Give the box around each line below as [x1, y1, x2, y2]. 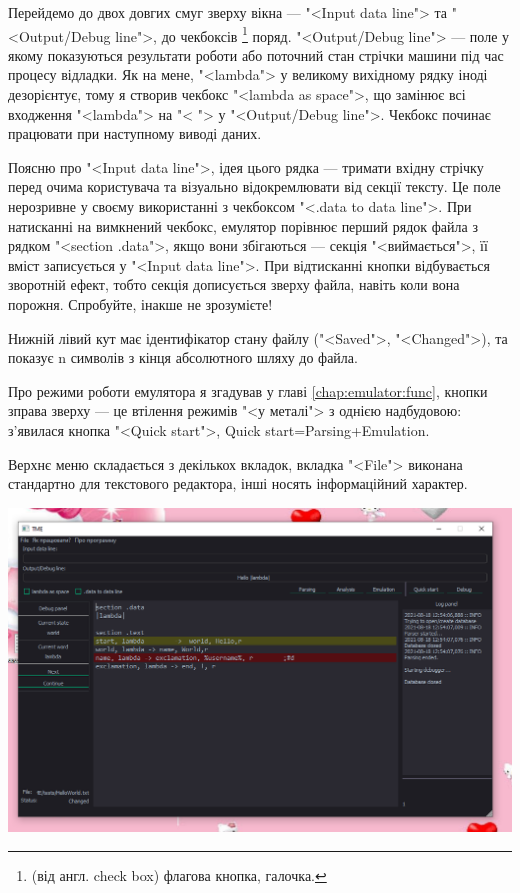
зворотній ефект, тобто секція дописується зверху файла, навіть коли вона [8, 274, 460, 295]
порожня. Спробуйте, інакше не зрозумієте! [8, 293, 273, 314]
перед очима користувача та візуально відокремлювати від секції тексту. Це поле [8, 176, 501, 197]
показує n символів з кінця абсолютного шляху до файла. [8, 347, 358, 368]
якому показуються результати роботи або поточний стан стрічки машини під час [8, 44, 504, 65]
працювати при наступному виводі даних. [8, 123, 262, 144]
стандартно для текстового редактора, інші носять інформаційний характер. [8, 473, 468, 494]
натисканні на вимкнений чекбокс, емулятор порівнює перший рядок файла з [8, 215, 478, 236]
